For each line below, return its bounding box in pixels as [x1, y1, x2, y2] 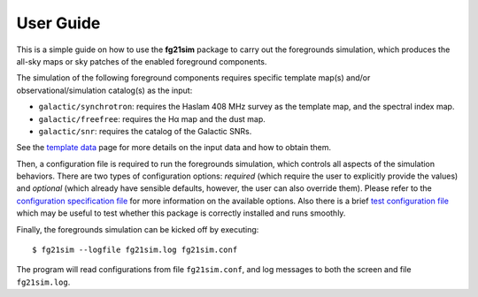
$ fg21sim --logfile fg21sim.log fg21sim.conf [32, 245, 238, 255]
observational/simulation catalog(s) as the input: [16, 85, 193, 95]
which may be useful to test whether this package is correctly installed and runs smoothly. [16, 208, 346, 218]
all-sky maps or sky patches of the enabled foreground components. [16, 56, 267, 66]
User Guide [16, 13, 101, 33]
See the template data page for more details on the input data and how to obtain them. [16, 142, 332, 153]
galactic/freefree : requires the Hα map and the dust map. [38, 113, 266, 124]
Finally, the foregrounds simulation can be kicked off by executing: [16, 224, 259, 234]
